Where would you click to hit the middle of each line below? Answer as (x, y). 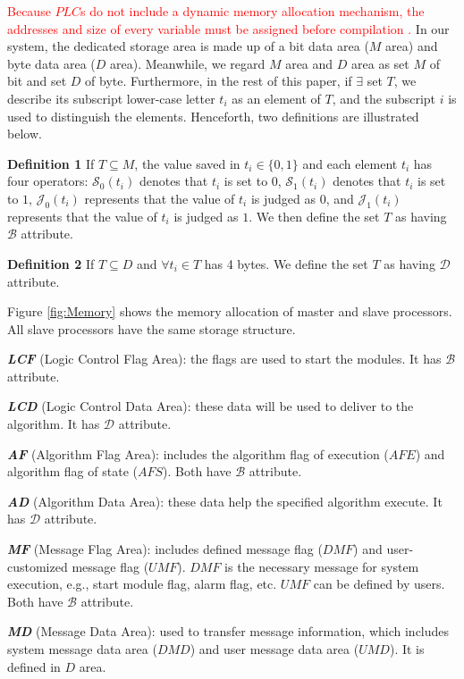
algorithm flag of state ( (72, 471)
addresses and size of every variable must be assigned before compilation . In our (228, 28)
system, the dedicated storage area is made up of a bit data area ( (188, 46)
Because (29, 11)
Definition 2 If (51, 263)
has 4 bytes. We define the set (286, 263)
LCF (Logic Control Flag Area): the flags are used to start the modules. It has (224, 359)
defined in (34, 666)
